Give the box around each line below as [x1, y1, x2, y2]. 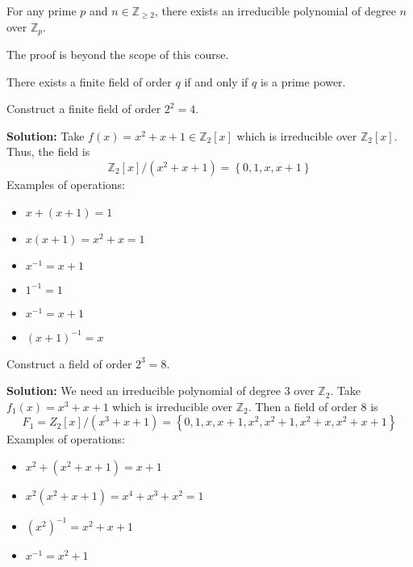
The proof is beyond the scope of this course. [6, 46, 229, 63]
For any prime [6, 2, 77, 19]
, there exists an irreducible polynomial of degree [154, 2, 396, 19]
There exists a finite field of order [6, 73, 172, 90]
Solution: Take [6, 127, 85, 144]
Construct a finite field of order [6, 100, 161, 117]
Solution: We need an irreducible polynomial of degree [6, 382, 282, 399]
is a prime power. [260, 73, 346, 90]
